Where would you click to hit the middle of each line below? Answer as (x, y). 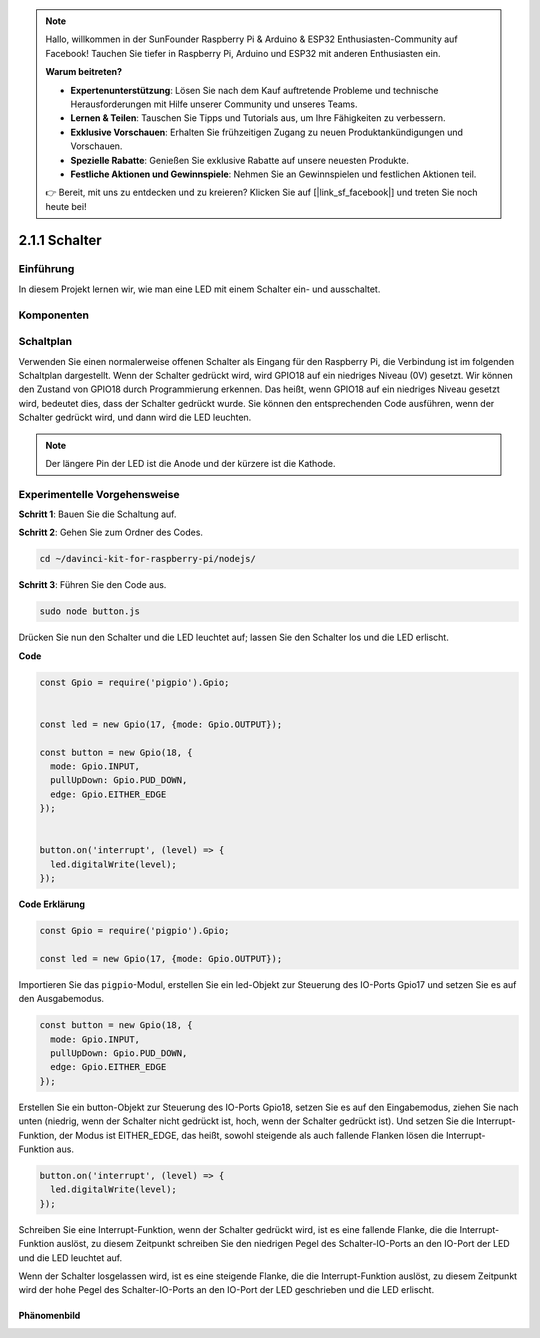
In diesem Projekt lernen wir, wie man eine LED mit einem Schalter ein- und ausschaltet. (199, 289)
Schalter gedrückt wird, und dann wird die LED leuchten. (135, 417)
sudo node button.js (89, 611)
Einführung (46, 269)
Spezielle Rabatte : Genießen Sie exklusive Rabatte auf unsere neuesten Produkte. (239, 160)
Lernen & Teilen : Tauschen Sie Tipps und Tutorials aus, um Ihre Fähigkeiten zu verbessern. (258, 118)
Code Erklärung (51, 904)
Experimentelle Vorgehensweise (99, 494)
